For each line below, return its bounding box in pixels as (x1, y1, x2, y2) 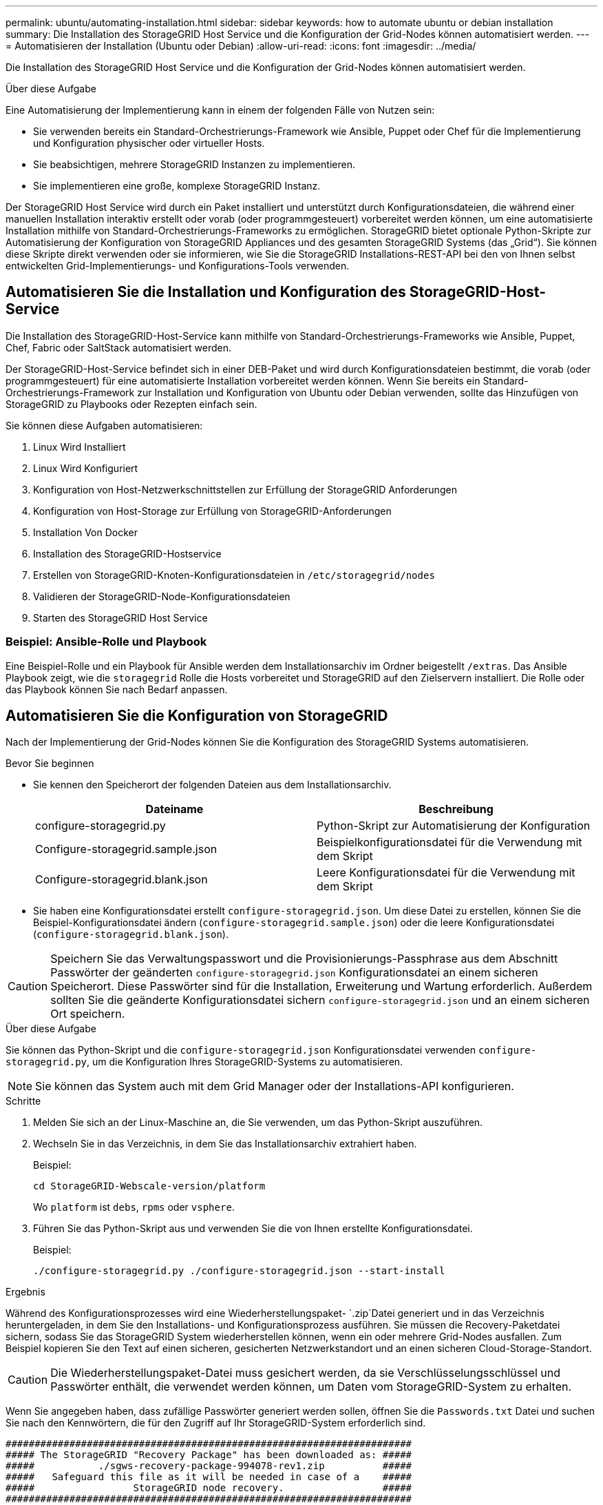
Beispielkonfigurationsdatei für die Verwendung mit (317, 835, 582, 850)
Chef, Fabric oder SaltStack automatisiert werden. (6, 341, 232, 354)
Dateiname (145, 802, 204, 817)
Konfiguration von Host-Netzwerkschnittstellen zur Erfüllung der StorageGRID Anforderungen (33, 483, 457, 495)
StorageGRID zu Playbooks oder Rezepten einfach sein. (6, 398, 257, 410)
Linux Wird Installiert (33, 440, 126, 453)
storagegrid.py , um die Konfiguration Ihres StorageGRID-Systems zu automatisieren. (6, 1056, 403, 1068)
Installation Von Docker (33, 526, 138, 538)
